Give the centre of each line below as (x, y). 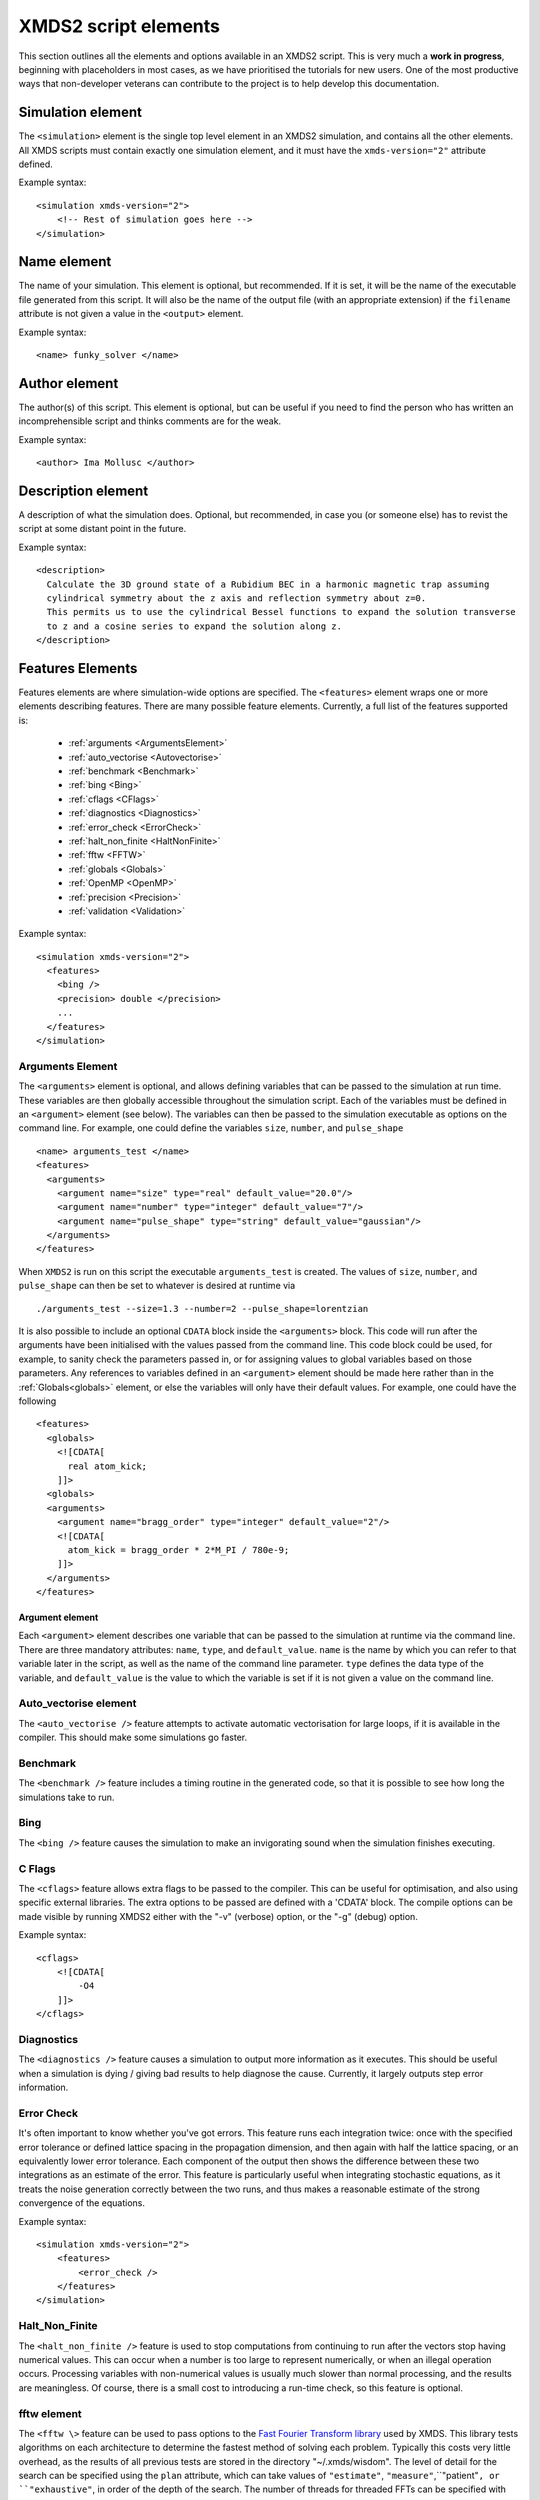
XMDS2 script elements (119, 26)
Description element (83, 490)
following (37, 1401)
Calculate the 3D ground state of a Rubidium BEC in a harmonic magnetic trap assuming (268, 584)
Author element (68, 383)
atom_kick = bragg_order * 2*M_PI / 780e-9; (178, 1549)
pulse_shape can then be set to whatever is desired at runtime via (157, 1286)
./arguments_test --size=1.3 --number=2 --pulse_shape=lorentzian (202, 1308)
